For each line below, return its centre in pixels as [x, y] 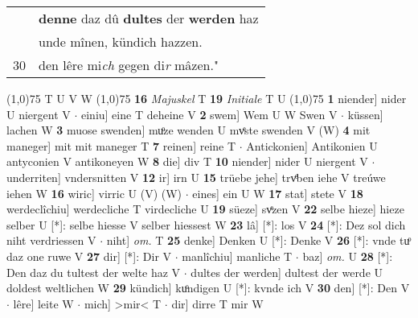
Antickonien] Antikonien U [312, 145]
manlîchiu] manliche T [237, 256]
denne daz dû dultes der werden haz [149, 18]
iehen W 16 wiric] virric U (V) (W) [94, 193]
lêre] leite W [43, 303]
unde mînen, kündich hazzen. [121, 41]
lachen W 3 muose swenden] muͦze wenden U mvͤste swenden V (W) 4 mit [189, 130]
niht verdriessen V [51, 240]
